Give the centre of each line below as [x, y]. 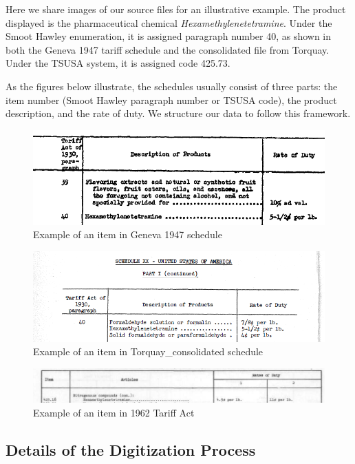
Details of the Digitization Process [131, 449]
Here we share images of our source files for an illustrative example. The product [176, 9]
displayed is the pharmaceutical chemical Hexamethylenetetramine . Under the [169, 22]
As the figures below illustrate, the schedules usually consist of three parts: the [172, 86]
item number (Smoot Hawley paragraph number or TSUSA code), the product [171, 99]
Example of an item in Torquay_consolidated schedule [148, 351]
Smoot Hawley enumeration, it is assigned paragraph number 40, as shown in [169, 36]
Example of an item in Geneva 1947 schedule [128, 234]
